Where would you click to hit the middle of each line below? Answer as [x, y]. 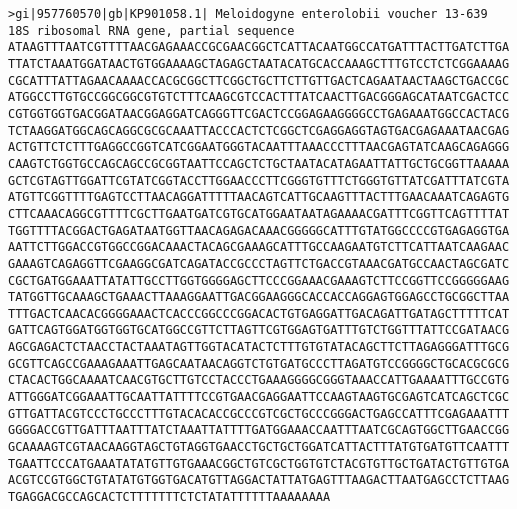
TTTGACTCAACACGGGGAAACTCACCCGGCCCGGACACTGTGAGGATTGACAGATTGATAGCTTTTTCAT [259, 313]
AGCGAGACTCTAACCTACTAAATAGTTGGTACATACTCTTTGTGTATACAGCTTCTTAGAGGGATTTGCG [259, 347]
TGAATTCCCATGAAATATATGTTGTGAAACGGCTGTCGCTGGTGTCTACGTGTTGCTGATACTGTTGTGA [259, 463]
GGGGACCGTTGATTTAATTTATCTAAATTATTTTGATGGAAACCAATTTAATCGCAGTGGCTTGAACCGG [259, 430]
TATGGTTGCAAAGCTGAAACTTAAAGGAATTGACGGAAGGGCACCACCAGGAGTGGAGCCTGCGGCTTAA [259, 297]
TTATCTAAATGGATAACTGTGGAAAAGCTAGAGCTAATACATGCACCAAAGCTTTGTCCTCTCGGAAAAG [259, 63]
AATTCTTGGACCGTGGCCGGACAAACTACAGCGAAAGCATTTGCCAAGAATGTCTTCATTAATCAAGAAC [259, 247]
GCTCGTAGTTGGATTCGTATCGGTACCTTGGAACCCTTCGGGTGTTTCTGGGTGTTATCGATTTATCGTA [259, 180]
